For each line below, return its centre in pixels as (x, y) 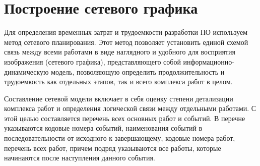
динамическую (26, 71)
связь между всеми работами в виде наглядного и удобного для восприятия (120, 52)
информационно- (209, 61)
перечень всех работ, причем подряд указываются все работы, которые (113, 148)
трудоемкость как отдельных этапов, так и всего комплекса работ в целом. (118, 81)
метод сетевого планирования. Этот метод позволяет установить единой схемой (126, 42)
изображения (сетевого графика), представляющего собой (92, 61)
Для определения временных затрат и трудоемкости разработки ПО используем (126, 32)
